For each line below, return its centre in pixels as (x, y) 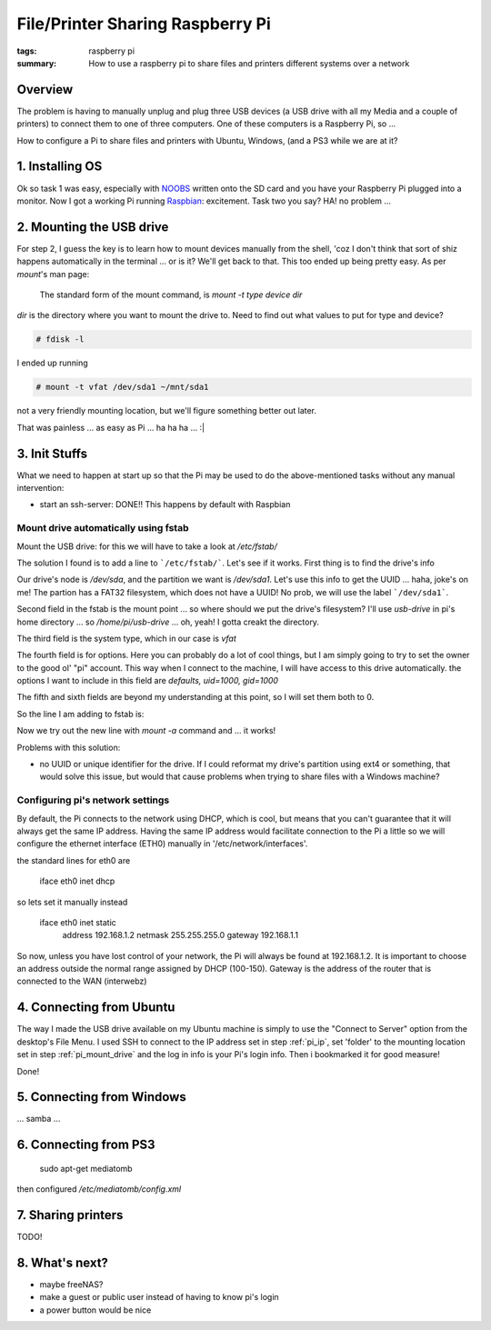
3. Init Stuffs (52, 453)
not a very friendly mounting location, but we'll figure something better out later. (167, 411)
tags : (27, 51)
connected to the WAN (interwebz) (82, 981)
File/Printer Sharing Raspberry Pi (144, 24)
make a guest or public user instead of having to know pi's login (159, 1297)
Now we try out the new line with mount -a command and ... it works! (146, 731)
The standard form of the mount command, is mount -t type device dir (171, 295)
